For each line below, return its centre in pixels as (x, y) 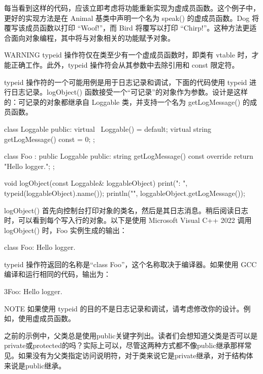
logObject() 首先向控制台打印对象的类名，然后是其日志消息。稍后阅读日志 (126, 210)
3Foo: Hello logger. (33, 291)
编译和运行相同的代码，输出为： (57, 274)
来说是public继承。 (35, 365)
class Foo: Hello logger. (40, 247)
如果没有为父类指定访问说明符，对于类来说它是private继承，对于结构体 (136, 355)
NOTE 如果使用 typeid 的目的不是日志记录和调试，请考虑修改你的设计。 (124, 308)
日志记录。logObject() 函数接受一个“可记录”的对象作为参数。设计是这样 (129, 92)
